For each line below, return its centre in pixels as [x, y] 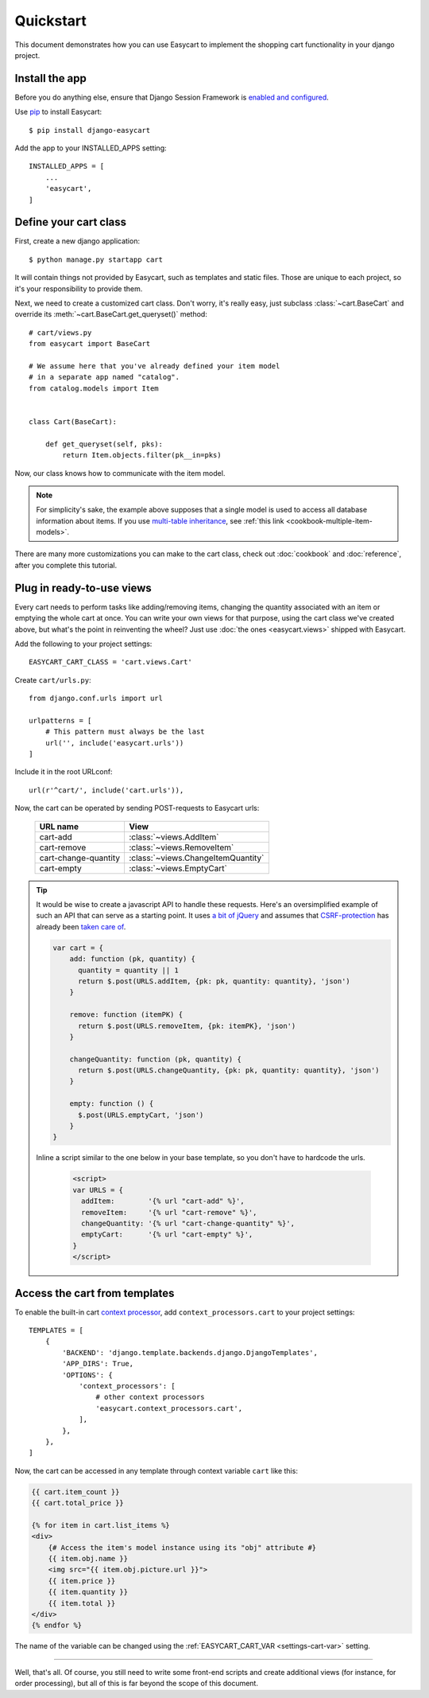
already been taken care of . [81, 926]
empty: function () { [112, 1104]
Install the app [51, 78]
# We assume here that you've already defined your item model [155, 366]
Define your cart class [71, 222]
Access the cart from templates [95, 1293]
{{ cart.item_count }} [75, 1492]
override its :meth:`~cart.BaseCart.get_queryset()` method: [111, 314]
